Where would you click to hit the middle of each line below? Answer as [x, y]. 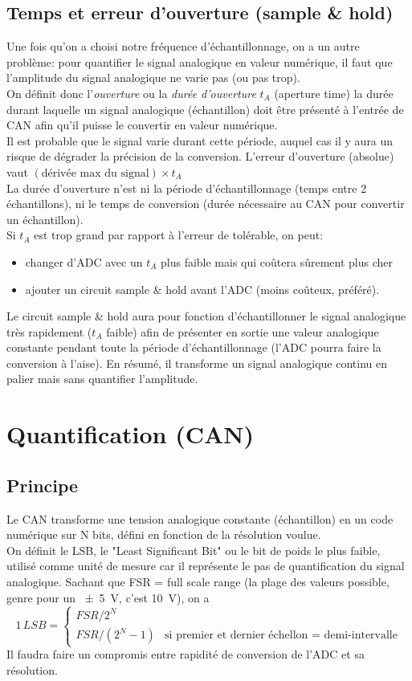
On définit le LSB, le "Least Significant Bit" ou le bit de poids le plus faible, [194, 550]
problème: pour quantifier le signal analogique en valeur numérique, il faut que [200, 61]
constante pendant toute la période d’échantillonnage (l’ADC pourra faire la [194, 347]
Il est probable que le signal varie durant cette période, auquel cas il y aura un [200, 140]
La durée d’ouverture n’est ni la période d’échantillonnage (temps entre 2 [187, 188]
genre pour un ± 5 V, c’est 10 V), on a [108, 597]
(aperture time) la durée [334, 93]
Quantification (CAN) [131, 434]
